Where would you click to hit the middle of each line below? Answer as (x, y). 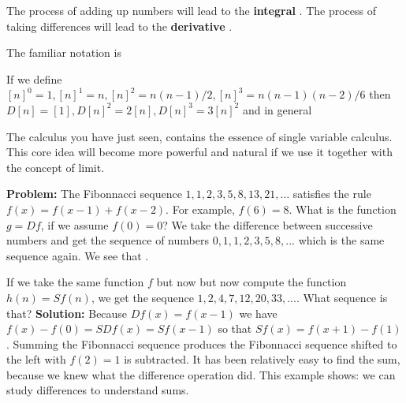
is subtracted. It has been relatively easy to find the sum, (262, 359)
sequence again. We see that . (78, 255)
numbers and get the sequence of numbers (108, 240)
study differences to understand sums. (98, 390)
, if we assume (74, 224)
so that (235, 328)
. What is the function (343, 209)
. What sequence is (342, 297)
